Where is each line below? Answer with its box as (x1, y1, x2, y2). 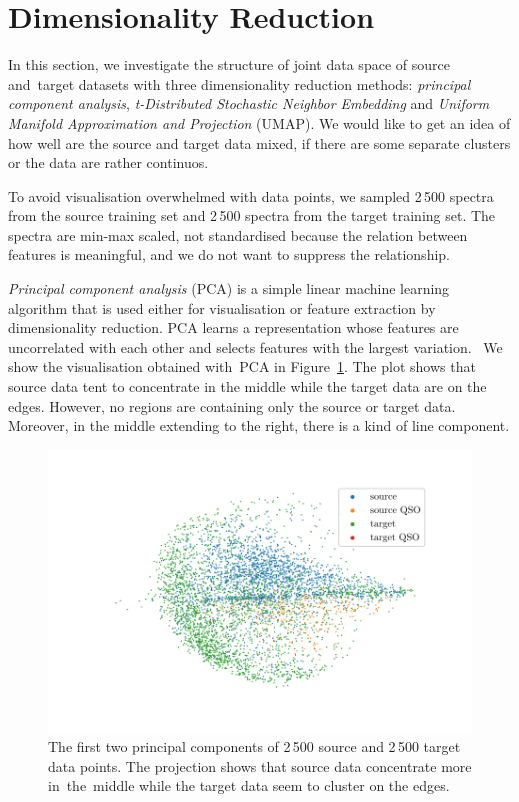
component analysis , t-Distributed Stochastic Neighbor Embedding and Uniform (8, 93, 490, 114)
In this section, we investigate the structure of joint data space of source (8, 54, 450, 75)
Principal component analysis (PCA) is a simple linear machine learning (8, 278, 450, 299)
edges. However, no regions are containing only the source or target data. (8, 395, 456, 416)
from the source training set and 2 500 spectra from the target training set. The (8, 205, 496, 226)
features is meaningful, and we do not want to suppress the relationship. (8, 244, 450, 265)
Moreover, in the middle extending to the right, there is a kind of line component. (8, 415, 510, 436)
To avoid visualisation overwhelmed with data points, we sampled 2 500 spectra (8, 185, 494, 206)
